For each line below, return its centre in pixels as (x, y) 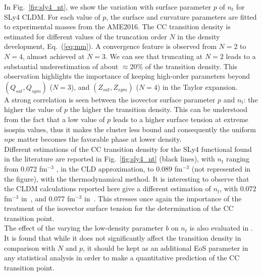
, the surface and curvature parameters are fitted (181, 16)
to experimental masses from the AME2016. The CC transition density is (117, 26)
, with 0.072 (238, 188)
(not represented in (221, 168)
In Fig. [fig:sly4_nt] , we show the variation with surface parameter (108, 7)
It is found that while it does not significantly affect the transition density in (123, 238)
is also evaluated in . (221, 228)
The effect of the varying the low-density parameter (84, 228)
